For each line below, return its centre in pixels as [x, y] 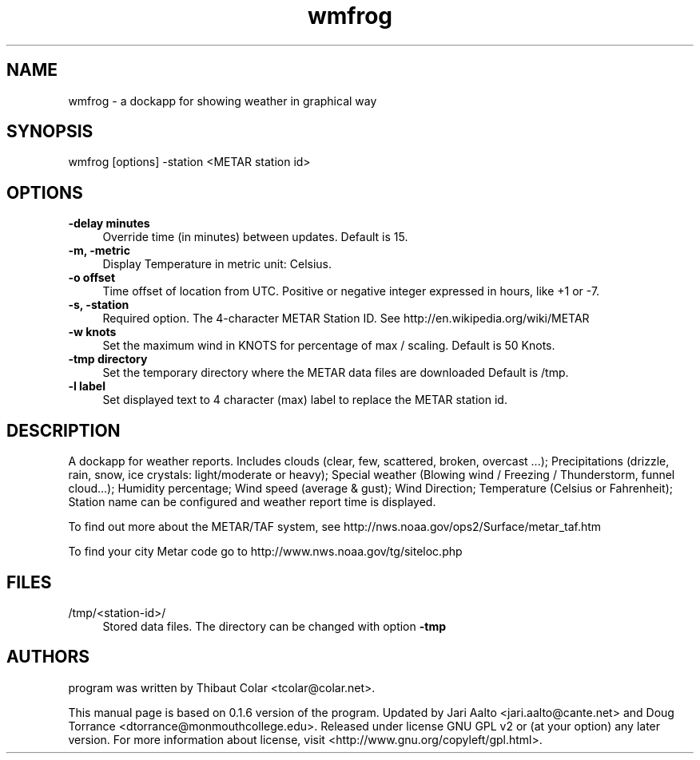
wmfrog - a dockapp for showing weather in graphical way [223, 101]
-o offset [92, 278]
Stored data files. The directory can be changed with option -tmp [274, 626]
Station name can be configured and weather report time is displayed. [252, 502]
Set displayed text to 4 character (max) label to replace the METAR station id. [305, 400]
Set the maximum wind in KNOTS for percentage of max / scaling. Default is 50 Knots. [329, 346]
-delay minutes [109, 224]
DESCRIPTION [64, 430]
